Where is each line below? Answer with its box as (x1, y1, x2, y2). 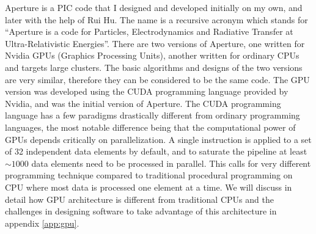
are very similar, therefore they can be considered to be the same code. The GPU (5, 73, 310, 86)
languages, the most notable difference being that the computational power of (5, 120, 296, 133)
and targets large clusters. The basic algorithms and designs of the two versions (5, 60, 303, 73)
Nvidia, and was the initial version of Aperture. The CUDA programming (5, 97, 281, 109)
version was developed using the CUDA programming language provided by (5, 85, 288, 98)
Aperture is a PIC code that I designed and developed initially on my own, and (5, 1, 303, 13)
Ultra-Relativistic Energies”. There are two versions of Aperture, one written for (5, 37, 305, 49)
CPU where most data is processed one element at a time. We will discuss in (5, 180, 292, 193)
